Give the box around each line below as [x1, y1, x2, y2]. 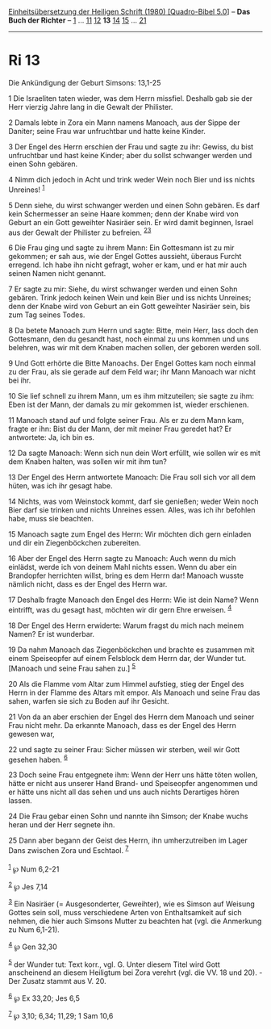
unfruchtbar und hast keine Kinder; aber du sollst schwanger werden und [8, 150, 252, 160]
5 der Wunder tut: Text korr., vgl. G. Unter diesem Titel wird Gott [8, 958, 220, 969]
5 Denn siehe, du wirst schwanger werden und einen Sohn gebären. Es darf [8, 200, 261, 210]
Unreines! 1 [8, 183, 45, 195]
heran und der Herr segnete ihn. [8, 820, 115, 830]
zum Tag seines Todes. [8, 310, 85, 320]
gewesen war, [8, 729, 55, 738]
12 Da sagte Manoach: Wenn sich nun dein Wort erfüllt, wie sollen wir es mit [8, 448, 261, 458]
